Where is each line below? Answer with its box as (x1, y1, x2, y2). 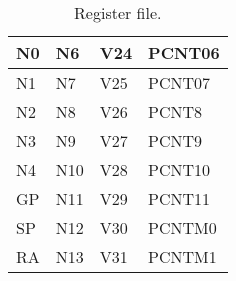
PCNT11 (148, 187, 211, 210)
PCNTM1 (148, 245, 217, 268)
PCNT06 (148, 41, 220, 64)
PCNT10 (148, 158, 211, 181)
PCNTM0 (148, 216, 217, 239)
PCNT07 (148, 71, 211, 94)
